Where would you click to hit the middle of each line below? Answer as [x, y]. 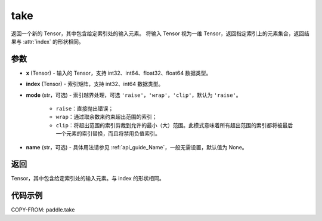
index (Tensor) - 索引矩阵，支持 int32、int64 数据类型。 [95, 84]
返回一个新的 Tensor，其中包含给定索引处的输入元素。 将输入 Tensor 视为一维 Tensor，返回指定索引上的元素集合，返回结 [160, 33]
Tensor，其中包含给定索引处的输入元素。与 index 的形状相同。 [88, 179]
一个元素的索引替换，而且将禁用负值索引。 [108, 134]
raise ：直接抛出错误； [85, 109]
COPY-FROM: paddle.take [43, 210]
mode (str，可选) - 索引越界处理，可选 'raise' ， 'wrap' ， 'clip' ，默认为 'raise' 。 [134, 95]
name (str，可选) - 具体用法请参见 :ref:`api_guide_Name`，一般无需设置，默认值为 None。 [137, 147]
